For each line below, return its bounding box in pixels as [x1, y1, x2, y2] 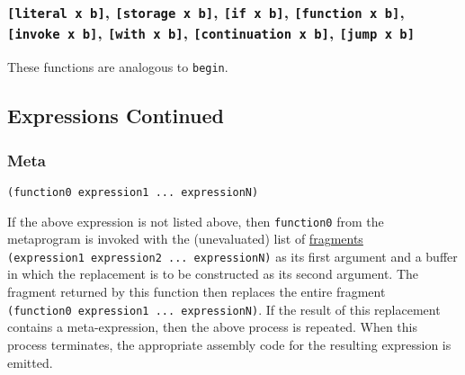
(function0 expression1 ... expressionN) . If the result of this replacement [7, 299, 441, 318]
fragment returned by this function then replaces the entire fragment [7, 282, 386, 301]
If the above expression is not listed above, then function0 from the [7, 211, 384, 230]
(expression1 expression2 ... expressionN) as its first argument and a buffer [7, 246, 458, 265]
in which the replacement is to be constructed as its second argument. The [7, 264, 419, 283]
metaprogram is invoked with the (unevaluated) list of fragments [7, 229, 363, 248]
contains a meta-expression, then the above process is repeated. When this [7, 317, 418, 336]
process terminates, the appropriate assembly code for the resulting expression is [7, 335, 452, 353]
